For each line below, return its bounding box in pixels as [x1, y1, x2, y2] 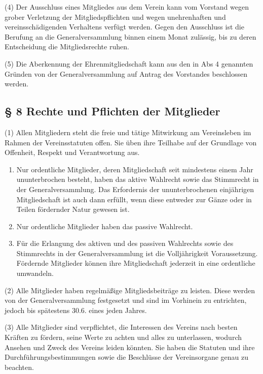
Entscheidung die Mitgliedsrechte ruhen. [5, 41, 129, 52]
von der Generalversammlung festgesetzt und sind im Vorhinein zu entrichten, [5, 295, 247, 305]
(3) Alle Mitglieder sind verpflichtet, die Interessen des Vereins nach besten [5, 322, 238, 332]
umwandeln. [16, 268, 54, 278]
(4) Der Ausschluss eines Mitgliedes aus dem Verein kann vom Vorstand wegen [5, 2, 249, 12]
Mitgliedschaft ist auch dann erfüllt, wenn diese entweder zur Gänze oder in [16, 194, 252, 204]
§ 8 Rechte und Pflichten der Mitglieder [5, 103, 220, 119]
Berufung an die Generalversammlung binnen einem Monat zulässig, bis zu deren [5, 31, 256, 42]
